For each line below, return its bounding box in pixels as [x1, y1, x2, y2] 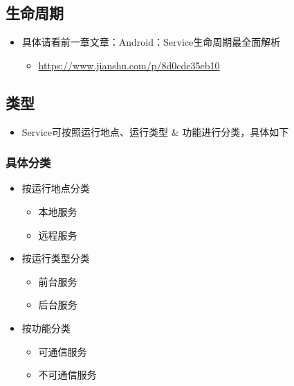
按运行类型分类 [21, 251, 90, 265]
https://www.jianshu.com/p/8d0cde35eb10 [38, 58, 220, 72]
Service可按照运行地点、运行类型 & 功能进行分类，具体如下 [21, 124, 289, 139]
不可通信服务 [38, 367, 97, 382]
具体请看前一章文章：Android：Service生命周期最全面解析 [21, 35, 281, 49]
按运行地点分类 [21, 181, 90, 195]
